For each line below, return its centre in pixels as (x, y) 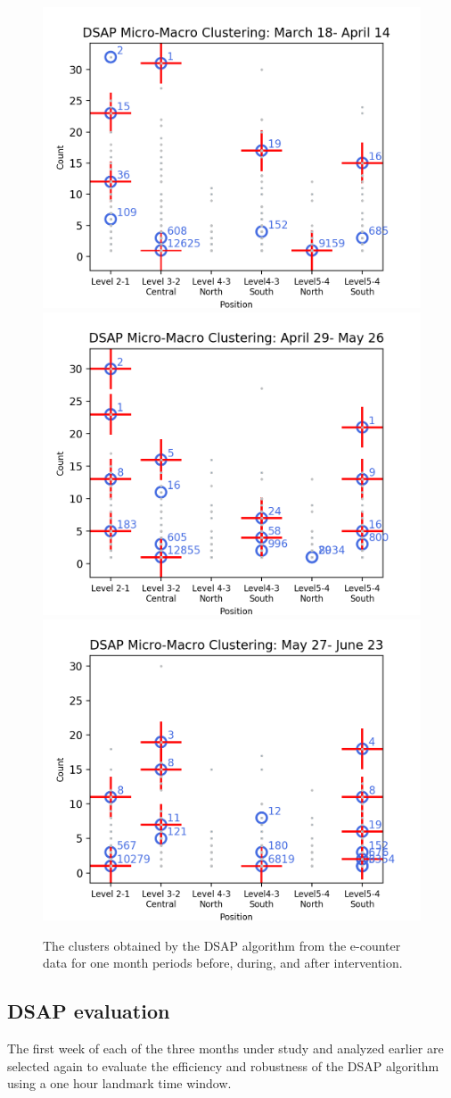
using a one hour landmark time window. (119, 1083)
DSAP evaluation (89, 1011)
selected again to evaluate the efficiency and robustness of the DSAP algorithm (223, 1065)
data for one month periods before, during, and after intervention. (223, 963)
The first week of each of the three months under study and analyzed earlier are (225, 1048)
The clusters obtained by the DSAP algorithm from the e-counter (222, 945)
